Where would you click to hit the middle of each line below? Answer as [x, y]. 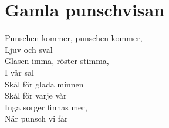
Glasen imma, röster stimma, [57, 61]
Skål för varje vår [36, 95]
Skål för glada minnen [44, 84]
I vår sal [19, 72]
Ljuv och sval [29, 49]
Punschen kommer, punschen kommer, [74, 38]
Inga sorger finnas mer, [46, 107]
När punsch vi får [36, 118]
